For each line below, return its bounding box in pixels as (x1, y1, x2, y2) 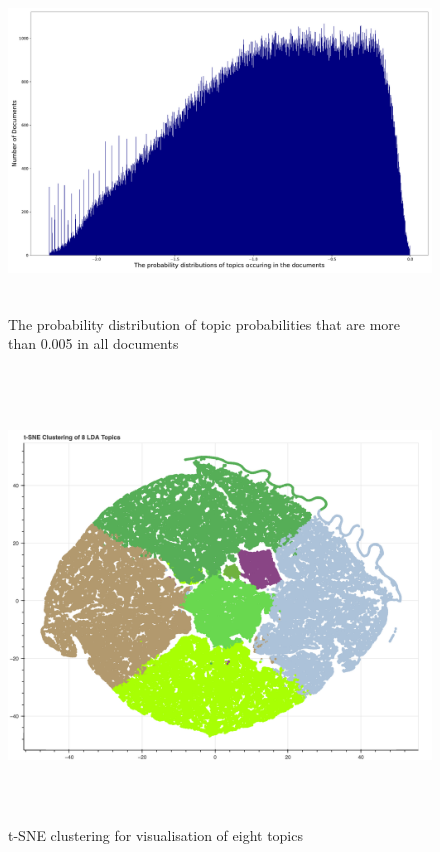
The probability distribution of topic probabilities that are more (8, 313, 401, 334)
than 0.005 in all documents (8, 333, 179, 354)
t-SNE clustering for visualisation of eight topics (8, 825, 303, 846)
